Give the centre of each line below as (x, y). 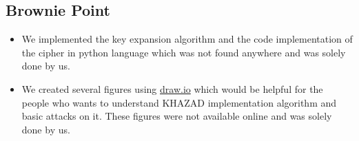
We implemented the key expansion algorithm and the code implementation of (187, 39)
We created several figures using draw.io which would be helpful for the (172, 88)
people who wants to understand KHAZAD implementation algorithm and (179, 102)
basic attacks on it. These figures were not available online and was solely (177, 116)
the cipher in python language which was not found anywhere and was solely (184, 52)
